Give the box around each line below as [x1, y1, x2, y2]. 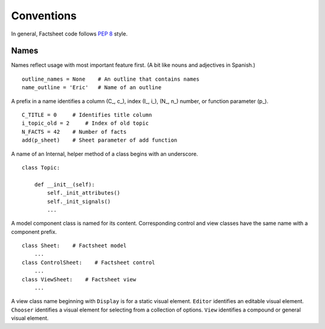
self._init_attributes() [47, 190, 120, 196]
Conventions [11, 9, 77, 22]
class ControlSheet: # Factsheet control [22, 259, 156, 266]
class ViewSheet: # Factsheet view [22, 276, 137, 283]
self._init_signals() [47, 198, 111, 205]
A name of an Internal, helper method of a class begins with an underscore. [11, 150, 199, 157]
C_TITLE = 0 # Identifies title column [22, 111, 152, 119]
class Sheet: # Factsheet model [22, 242, 127, 249]
